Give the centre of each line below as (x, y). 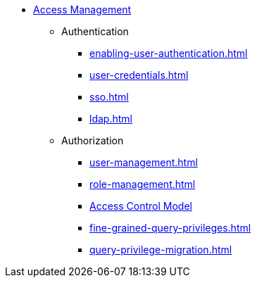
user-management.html (144, 162)
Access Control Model (141, 206)
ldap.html (111, 119)
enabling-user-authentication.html (169, 53)
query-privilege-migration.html (161, 250)
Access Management (82, 10)
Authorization (93, 140)
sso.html (109, 97)
